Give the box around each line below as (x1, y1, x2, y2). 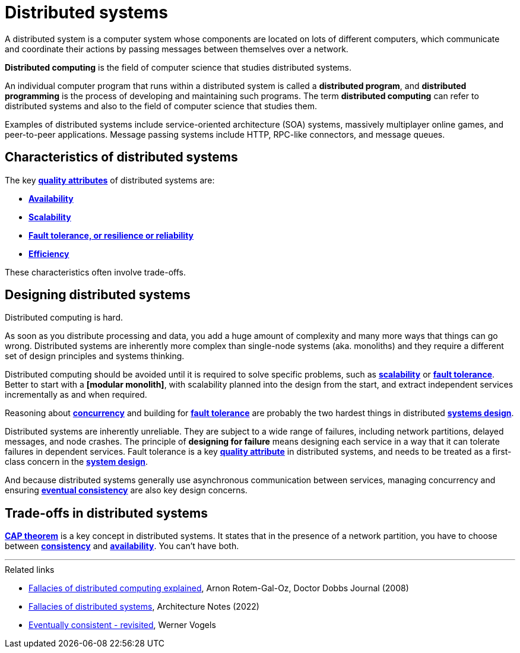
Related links (5, 565, 55, 575)
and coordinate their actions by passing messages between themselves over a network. (5, 43, 348, 54)
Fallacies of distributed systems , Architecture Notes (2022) (28, 601, 259, 612)
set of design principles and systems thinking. (5, 351, 185, 362)
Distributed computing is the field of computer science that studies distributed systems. (5, 62, 352, 72)
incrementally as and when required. (5, 389, 147, 400)
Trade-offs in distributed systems (5, 505, 208, 521)
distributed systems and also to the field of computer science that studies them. (5, 100, 317, 111)
